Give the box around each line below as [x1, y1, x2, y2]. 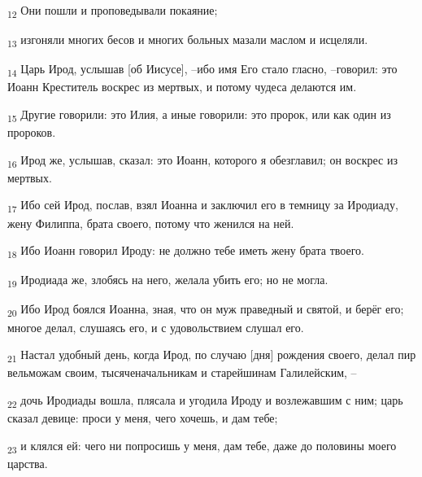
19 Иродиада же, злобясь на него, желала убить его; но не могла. [7, 271, 328, 291]
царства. [7, 454, 48, 471]
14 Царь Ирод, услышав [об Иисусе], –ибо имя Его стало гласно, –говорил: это [7, 60, 398, 80]
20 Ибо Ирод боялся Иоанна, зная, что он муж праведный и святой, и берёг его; [7, 300, 404, 320]
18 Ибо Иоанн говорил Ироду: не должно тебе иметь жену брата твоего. [7, 242, 364, 260]
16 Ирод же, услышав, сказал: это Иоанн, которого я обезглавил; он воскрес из [7, 151, 398, 170]
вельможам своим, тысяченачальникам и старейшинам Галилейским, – [7, 364, 357, 381]
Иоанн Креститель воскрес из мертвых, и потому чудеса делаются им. [7, 78, 357, 95]
